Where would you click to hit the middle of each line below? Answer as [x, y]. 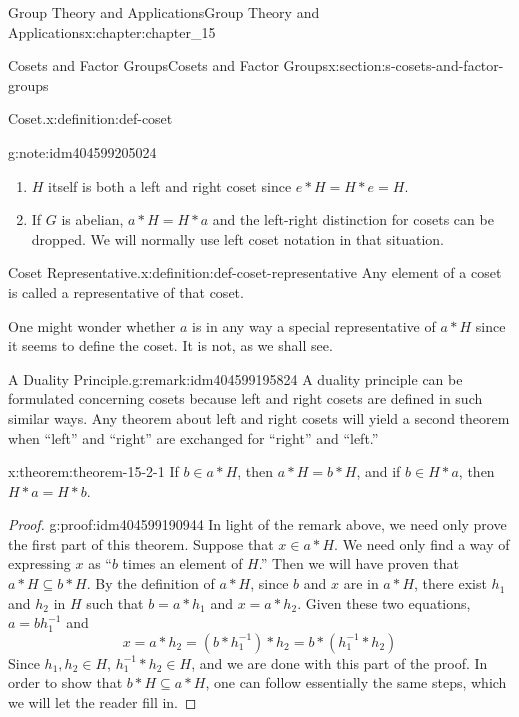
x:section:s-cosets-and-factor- [416, 65]
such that [115, 602]
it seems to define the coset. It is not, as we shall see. [170, 345]
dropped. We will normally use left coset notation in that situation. [237, 238]
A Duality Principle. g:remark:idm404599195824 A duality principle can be [235, 378]
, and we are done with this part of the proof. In [339, 662]
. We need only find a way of [422, 543]
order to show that [65, 682]
